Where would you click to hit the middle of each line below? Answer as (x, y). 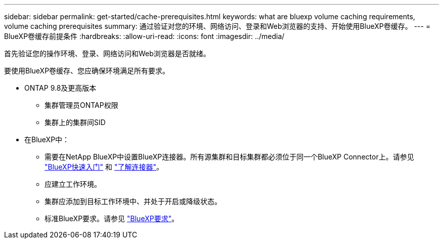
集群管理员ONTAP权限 (81, 105)
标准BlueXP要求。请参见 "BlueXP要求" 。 (112, 218)
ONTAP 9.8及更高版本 (60, 88)
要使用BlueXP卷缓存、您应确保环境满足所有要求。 (87, 71)
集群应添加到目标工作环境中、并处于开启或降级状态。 (133, 201)
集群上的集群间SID (75, 122)
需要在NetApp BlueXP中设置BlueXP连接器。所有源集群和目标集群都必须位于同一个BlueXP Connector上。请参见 (229, 157)
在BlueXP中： (47, 139)
